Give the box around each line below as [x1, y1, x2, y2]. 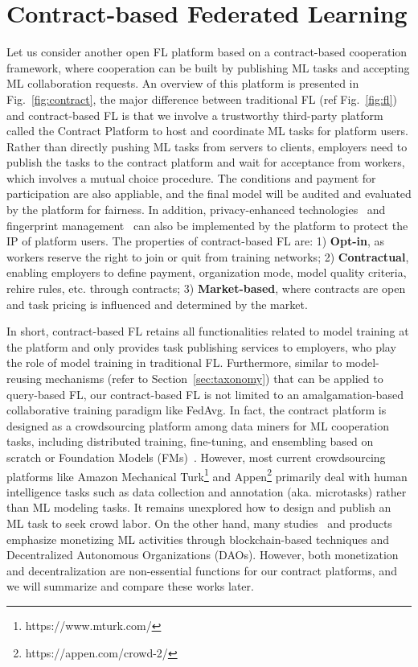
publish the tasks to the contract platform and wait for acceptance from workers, [6, 154, 405, 171]
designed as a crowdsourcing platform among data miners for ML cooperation [6, 417, 389, 434]
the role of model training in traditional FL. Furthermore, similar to [6, 354, 342, 371]
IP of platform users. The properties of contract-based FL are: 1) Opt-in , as [6, 233, 384, 249]
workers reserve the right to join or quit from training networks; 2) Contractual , [6, 248, 409, 265]
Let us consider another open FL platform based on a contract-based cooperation [6, 43, 408, 60]
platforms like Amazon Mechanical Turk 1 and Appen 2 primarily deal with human [6, 465, 408, 484]
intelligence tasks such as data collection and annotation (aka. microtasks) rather [6, 483, 407, 500]
